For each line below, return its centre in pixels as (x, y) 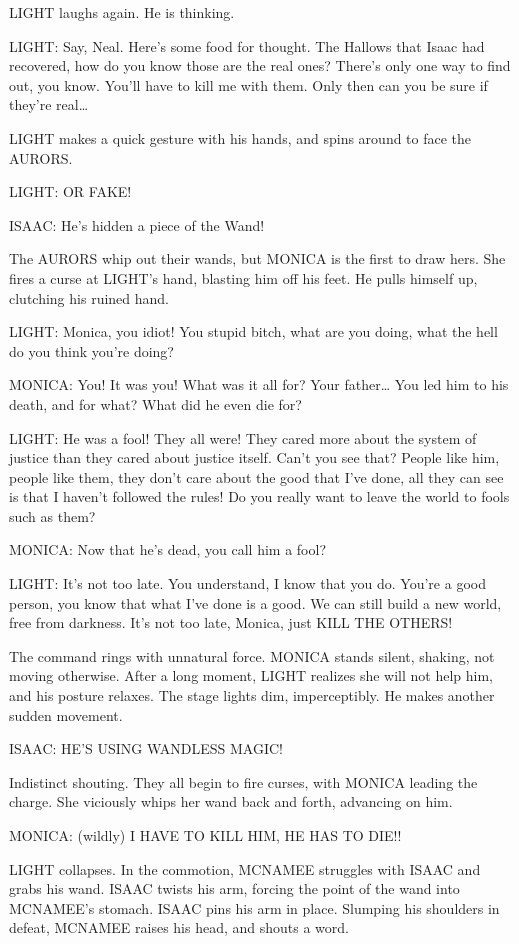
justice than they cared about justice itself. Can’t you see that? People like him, (254, 457)
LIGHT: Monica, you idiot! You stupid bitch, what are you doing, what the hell (253, 331)
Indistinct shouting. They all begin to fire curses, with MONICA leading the (243, 781)
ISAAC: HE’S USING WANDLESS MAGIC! (146, 748)
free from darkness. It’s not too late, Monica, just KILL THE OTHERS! (231, 622)
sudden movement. (66, 714)
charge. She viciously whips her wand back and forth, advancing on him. (231, 801)
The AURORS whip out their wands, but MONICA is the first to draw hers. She (257, 258)
